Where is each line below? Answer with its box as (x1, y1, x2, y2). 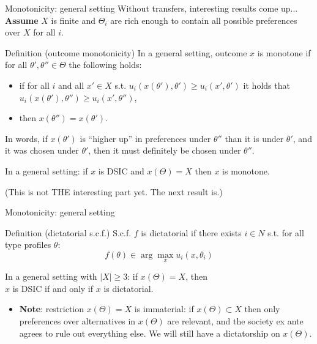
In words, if (5, 132, 48, 144)
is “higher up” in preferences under (80, 132, 211, 144)
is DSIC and (98, 164, 144, 177)
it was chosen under (5, 144, 79, 157)
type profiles (5, 238, 51, 251)
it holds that (243, 78, 290, 91)
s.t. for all (267, 226, 304, 239)
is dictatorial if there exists (141, 226, 242, 239)
